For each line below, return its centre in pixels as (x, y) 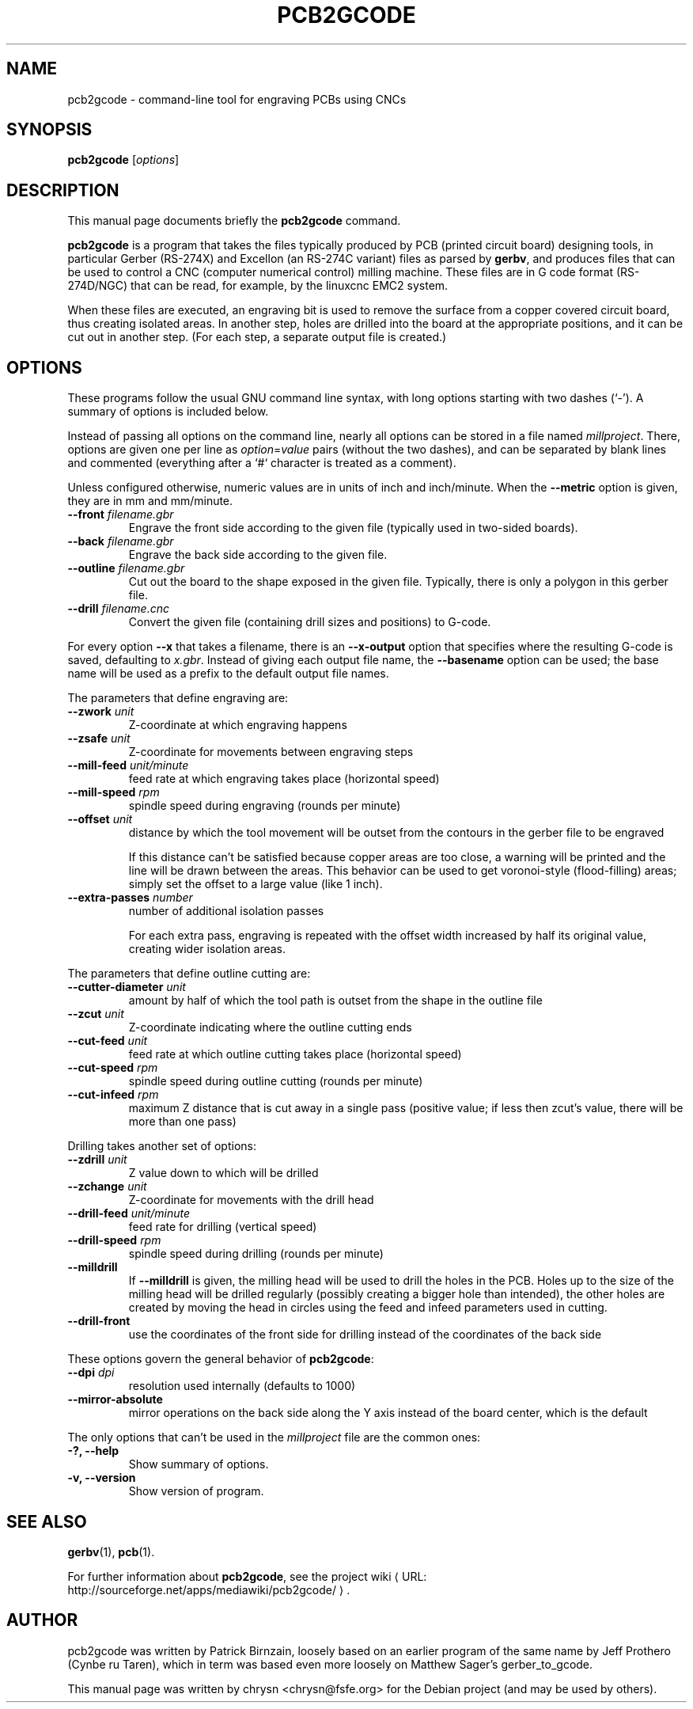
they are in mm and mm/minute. (150, 501)
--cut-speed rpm (113, 1068)
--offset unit (100, 819)
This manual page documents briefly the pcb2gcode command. (234, 221)
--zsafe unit (99, 739)
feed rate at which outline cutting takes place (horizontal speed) (295, 1054)
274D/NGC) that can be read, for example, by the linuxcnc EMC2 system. (258, 286)
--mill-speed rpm (114, 792)
